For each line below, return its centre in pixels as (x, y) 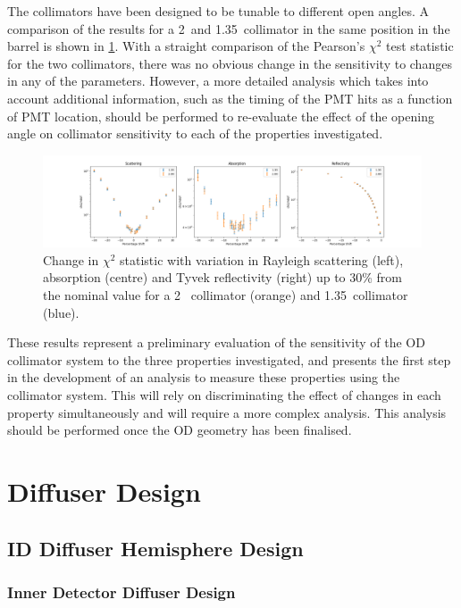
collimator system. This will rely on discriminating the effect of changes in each (224, 395)
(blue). (61, 312)
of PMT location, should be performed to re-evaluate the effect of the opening (221, 116)
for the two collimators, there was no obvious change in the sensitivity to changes (230, 63)
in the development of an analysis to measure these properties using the (204, 377)
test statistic (420, 46)
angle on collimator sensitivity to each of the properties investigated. (195, 133)
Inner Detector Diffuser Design (122, 591)
